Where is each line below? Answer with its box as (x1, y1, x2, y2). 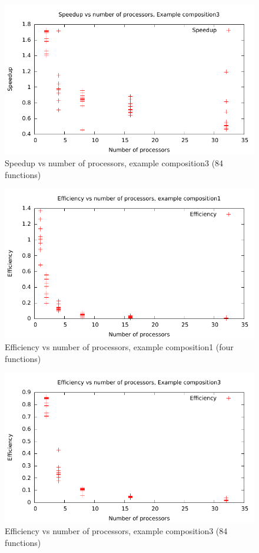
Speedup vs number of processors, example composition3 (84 (5, 156, 224, 169)
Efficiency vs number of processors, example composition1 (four (5, 341, 234, 353)
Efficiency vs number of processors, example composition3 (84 (5, 525, 228, 537)
